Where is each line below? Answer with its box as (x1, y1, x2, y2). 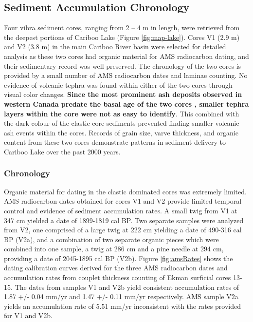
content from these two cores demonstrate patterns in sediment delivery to (4, 137, 226, 147)
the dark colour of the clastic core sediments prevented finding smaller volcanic (4, 118, 239, 128)
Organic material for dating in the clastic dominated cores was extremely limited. (4, 186, 247, 196)
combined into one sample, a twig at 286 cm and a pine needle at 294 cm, (4, 244, 224, 254)
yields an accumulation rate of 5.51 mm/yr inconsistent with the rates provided (4, 301, 241, 311)
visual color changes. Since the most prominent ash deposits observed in (4, 89, 242, 99)
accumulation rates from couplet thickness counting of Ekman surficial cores (4, 272, 231, 283)
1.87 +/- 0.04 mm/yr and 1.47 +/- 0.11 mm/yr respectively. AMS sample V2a (4, 291, 238, 302)
